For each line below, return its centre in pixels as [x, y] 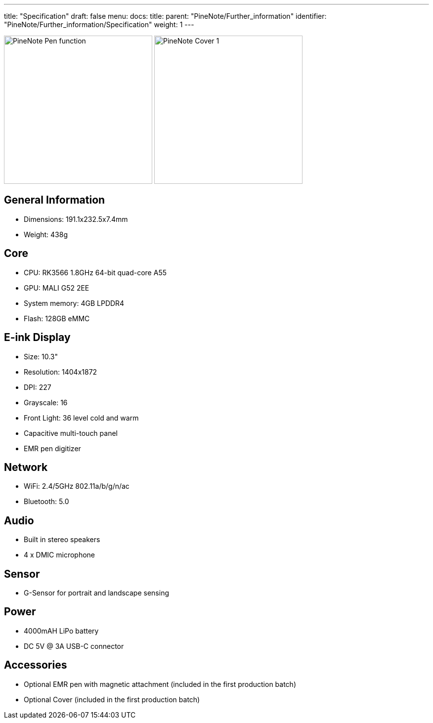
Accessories [36, 665]
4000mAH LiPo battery [61, 631]
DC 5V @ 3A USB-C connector [74, 646]
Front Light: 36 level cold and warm [81, 418]
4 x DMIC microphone [59, 555]
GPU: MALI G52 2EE [57, 288]
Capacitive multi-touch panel [71, 433]
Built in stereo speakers [62, 540]
